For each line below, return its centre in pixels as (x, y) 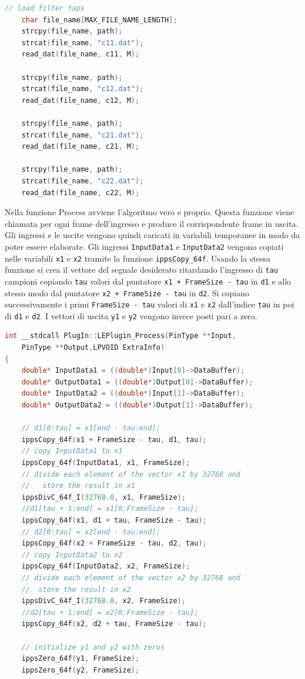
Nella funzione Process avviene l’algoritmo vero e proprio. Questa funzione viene (150, 212)
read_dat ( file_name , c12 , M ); (81, 100)
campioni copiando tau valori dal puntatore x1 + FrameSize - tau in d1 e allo (148, 281)
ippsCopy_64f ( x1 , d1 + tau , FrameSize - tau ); (114, 520)
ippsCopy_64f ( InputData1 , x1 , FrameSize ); (106, 463)
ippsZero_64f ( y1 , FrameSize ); (81, 659)
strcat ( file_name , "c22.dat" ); (83, 181)
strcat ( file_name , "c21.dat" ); (83, 135)
